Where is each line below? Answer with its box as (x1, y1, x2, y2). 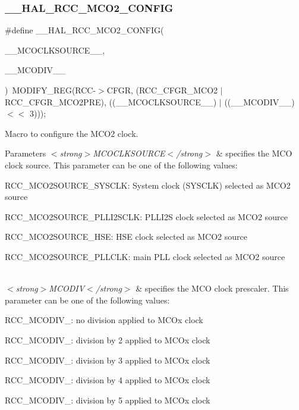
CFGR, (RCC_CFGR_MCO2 (106, 84, 218, 96)
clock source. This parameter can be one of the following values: (5, 158, 238, 171)
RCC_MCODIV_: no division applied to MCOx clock (5, 314, 203, 326)
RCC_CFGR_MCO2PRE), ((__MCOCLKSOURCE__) (5, 95, 217, 108)
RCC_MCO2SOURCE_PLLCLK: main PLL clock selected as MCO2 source (5, 250, 285, 262)
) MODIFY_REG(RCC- (5, 84, 96, 96)
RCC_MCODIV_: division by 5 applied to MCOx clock (5, 393, 210, 406)
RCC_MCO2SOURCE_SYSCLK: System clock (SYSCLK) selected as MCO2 (5, 179, 291, 191)
